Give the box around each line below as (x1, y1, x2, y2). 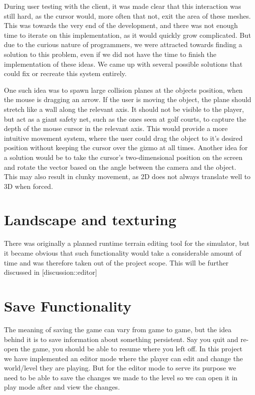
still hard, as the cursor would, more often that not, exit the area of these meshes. (4, 10, 251, 21)
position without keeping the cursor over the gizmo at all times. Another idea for (4, 142, 248, 153)
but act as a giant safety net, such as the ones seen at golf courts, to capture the (4, 113, 246, 124)
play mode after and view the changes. (4, 382, 120, 392)
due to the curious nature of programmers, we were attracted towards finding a (4, 39, 242, 50)
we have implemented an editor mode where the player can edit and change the (4, 353, 243, 363)
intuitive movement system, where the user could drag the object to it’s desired (4, 132, 243, 143)
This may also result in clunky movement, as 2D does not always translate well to (4, 171, 251, 182)
